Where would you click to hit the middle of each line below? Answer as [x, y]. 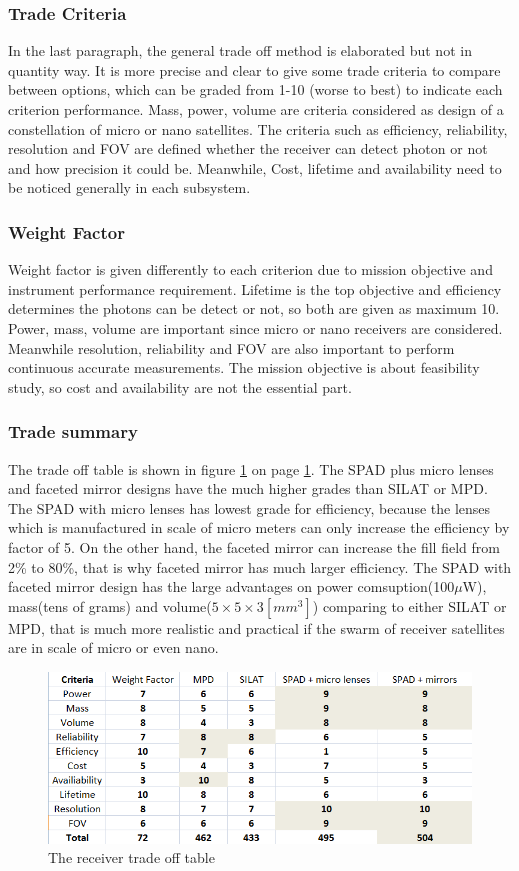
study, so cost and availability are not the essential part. [180, 386]
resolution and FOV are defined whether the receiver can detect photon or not [248, 148]
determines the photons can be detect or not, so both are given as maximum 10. [254, 308]
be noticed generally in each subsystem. [129, 187]
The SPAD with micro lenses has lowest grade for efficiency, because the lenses [249, 507]
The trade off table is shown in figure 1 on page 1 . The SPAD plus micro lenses [251, 468]
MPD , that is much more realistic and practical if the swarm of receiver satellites [256, 627]
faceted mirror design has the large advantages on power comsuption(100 [231, 586]
